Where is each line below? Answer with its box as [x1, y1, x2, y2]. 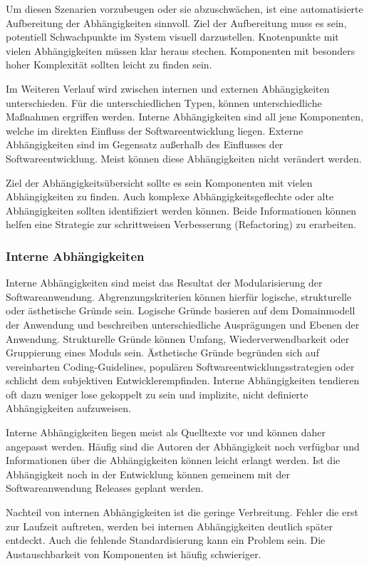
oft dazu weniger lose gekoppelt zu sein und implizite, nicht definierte [6, 386, 308, 401]
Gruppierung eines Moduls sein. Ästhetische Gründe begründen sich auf [6, 345, 319, 360]
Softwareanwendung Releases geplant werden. [6, 480, 204, 495]
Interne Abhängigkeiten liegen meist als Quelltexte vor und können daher [6, 425, 326, 440]
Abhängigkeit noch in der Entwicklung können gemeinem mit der [6, 466, 290, 481]
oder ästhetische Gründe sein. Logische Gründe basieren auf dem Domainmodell [6, 303, 355, 318]
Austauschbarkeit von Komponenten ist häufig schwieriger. [6, 546, 261, 561]
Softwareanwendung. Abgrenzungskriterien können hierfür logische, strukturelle [6, 289, 352, 304]
